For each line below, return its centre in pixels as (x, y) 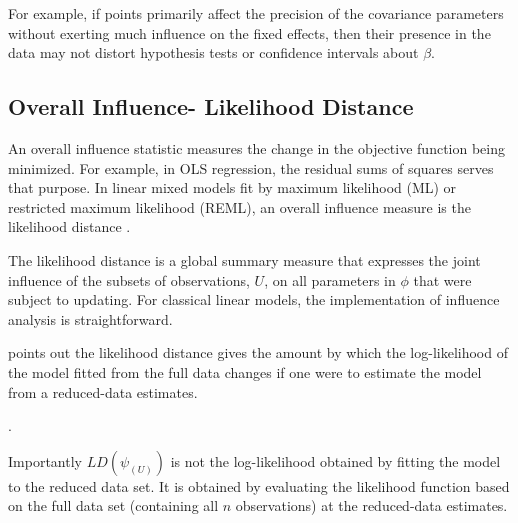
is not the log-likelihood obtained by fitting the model (335, 460)
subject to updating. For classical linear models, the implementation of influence (254, 299)
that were (442, 279)
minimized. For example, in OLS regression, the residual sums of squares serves (251, 167)
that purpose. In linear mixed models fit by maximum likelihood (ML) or (232, 187)
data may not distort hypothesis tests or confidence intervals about (213, 52)
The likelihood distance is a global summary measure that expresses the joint (244, 259)
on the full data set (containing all (113, 505)
